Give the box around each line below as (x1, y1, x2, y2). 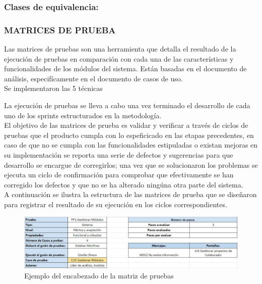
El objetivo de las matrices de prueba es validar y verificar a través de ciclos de (4, 120, 248, 130)
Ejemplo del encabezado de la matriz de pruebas (24, 270, 174, 281)
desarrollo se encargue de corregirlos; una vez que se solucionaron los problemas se (4, 159, 258, 170)
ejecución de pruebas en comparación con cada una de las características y (4, 53, 234, 64)
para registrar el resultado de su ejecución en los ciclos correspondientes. (4, 199, 227, 209)
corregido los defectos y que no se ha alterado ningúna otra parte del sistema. (4, 179, 243, 190)
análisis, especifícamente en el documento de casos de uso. (4, 73, 183, 83)
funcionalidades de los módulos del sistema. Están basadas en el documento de (4, 63, 247, 74)
